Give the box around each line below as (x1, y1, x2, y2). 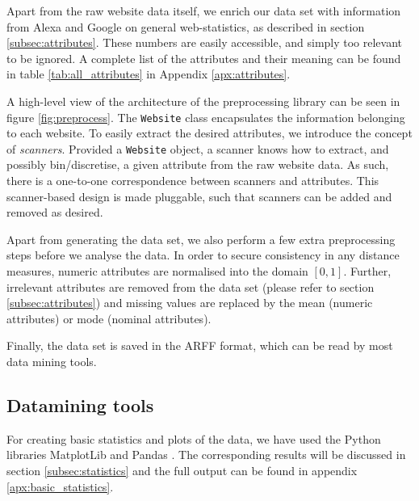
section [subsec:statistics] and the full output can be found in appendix (6, 461, 358, 478)
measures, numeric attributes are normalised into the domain (6, 263, 308, 280)
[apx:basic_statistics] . (6, 478, 114, 495)
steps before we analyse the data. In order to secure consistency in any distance (6, 246, 400, 263)
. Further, (343, 263, 392, 280)
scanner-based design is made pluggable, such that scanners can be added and (6, 187, 392, 204)
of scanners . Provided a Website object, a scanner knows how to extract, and (6, 140, 389, 157)
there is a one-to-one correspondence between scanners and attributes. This (6, 172, 379, 189)
